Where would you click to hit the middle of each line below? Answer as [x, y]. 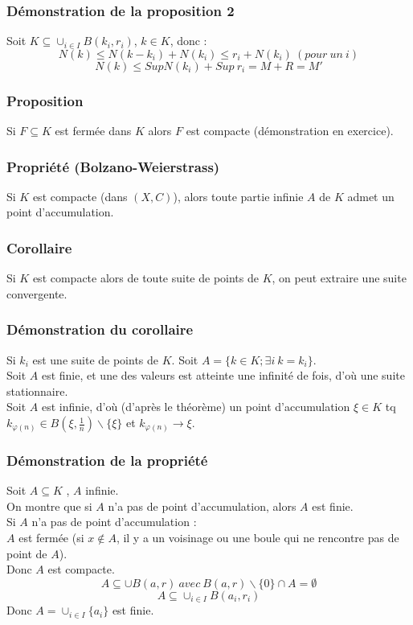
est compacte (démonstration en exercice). [290, 131]
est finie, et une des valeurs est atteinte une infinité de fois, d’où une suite [223, 375]
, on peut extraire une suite [339, 278]
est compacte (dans [80, 196]
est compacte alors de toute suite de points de [145, 278]
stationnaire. [37, 391]
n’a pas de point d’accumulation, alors [202, 506]
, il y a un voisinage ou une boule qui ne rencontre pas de [258, 538]
